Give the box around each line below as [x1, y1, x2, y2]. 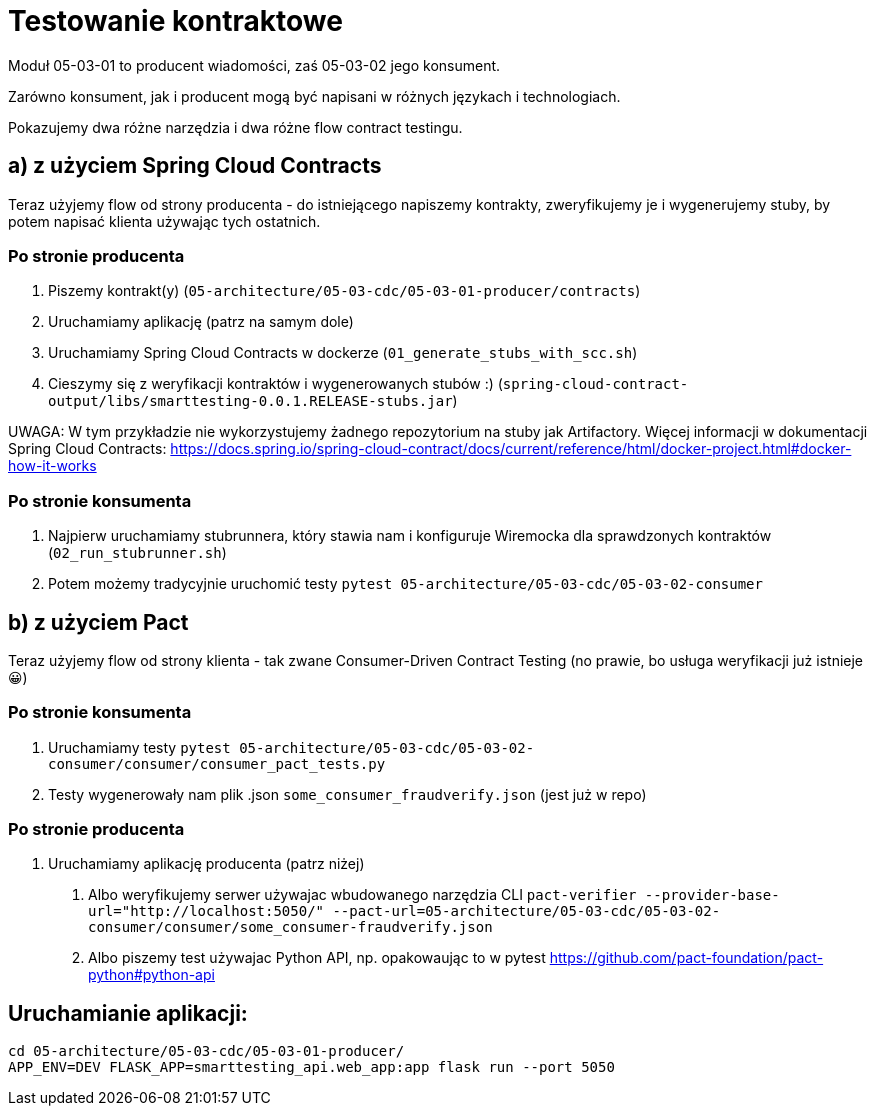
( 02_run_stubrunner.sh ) [48, 544, 227, 562]
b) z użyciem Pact [8, 609, 189, 635]
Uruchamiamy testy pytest [48, 738, 231, 756]
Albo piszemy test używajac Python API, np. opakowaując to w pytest [88, 949, 546, 967]
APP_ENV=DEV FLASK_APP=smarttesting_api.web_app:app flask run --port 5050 [8, 1059, 615, 1076]
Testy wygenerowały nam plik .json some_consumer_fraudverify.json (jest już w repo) [48, 785, 647, 803]
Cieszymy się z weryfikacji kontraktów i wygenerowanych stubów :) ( [48, 375, 503, 393]
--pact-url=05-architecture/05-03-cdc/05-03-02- [332, 903, 721, 920]
